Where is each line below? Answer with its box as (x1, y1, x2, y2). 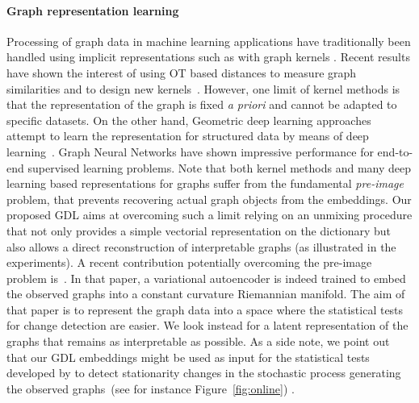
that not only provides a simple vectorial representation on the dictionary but (6, 222, 392, 239)
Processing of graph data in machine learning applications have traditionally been (6, 32, 411, 49)
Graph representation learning (6, 2, 179, 19)
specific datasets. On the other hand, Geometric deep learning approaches (6, 111, 371, 128)
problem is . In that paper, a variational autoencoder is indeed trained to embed (6, 269, 406, 286)
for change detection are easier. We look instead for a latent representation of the (6, 317, 409, 334)
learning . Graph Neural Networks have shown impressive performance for (6, 143, 374, 160)
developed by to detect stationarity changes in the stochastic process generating (6, 364, 401, 381)
